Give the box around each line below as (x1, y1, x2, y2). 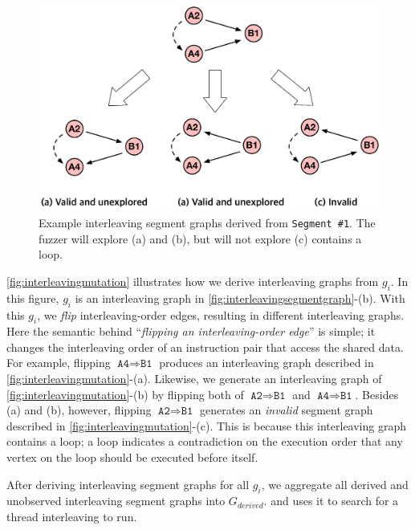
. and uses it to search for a (263, 492, 399, 509)
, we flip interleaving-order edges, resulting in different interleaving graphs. (37, 306, 405, 323)
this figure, (6, 289, 59, 306)
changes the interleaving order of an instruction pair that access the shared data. (6, 338, 404, 355)
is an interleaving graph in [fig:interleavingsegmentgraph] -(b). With (75, 289, 405, 306)
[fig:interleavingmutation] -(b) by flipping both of (6, 385, 244, 402)
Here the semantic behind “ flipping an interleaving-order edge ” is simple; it (6, 323, 376, 340)
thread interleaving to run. (6, 508, 137, 525)
